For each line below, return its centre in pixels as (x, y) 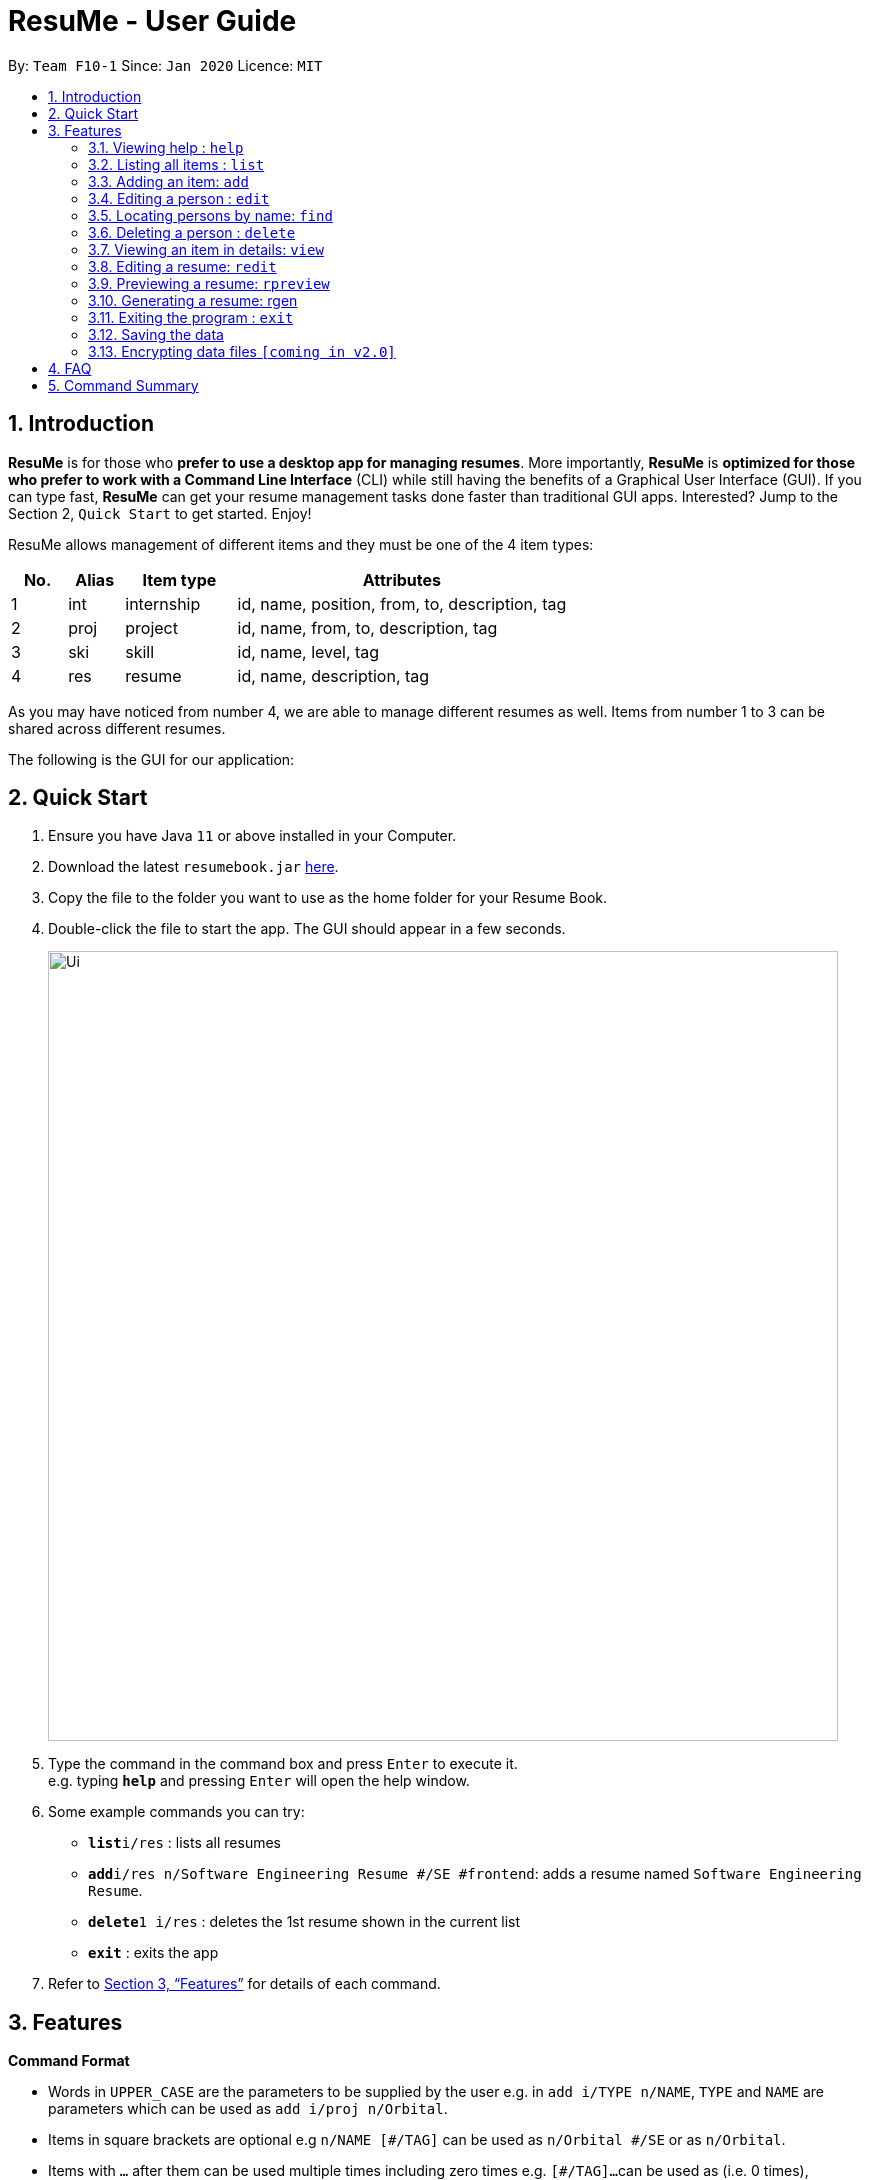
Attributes (401, 579)
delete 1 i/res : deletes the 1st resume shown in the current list (304, 1922)
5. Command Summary (123, 385)
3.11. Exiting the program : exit (191, 317)
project (151, 627)
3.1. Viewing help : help (166, 147)
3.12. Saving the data (156, 334)
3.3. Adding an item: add (168, 181)
